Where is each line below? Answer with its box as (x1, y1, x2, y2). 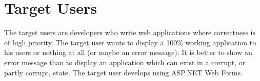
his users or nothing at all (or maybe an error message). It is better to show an (4, 47, 252, 58)
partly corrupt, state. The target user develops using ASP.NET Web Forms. (4, 67, 243, 77)
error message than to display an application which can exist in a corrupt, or (4, 57, 246, 67)
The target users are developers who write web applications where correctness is (4, 27, 255, 38)
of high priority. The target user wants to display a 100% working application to (4, 37, 256, 47)
